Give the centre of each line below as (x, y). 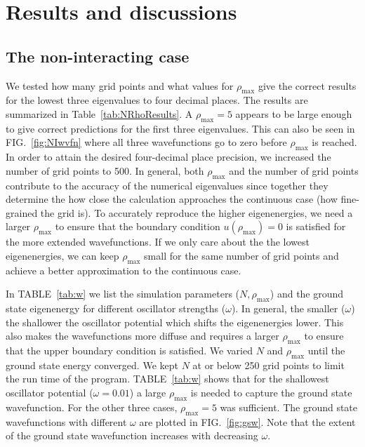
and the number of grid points (294, 170)
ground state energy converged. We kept (92, 365)
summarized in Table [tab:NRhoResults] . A (99, 113)
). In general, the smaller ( (288, 308)
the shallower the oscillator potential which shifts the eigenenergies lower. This (175, 322)
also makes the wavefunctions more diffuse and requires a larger (142, 336)
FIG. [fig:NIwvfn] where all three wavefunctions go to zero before (146, 142)
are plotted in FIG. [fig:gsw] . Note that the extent (247, 421)
